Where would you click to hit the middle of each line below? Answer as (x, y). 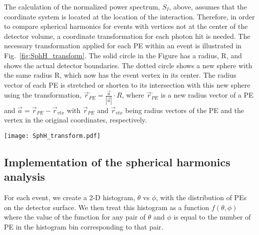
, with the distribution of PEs (201, 197)
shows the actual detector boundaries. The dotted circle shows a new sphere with (128, 65)
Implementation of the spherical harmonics (117, 162)
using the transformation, (43, 95)
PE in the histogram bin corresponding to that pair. (84, 226)
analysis (25, 176)
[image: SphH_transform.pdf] (52, 136)
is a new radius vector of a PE (207, 95)
